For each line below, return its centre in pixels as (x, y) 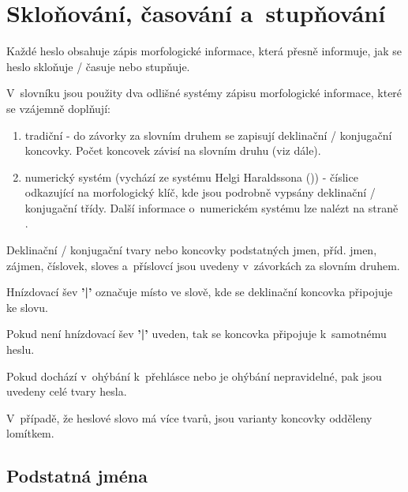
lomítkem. (30, 433)
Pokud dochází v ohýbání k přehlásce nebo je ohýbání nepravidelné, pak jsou (194, 376)
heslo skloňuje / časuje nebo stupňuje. (98, 66)
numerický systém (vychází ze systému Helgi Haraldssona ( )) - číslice (191, 177)
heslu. (21, 349)
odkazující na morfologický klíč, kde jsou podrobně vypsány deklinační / (200, 192)
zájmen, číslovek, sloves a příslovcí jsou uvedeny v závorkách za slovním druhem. (203, 265)
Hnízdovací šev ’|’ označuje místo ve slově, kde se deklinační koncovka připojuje (200, 292)
